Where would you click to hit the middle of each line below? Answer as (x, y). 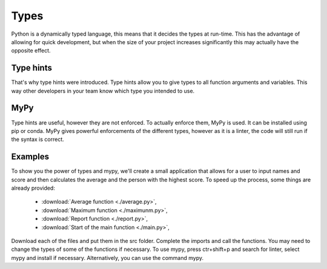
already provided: (33, 188)
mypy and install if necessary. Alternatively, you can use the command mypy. (107, 258)
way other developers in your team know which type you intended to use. (103, 91)
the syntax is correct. (38, 140)
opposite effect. (31, 51)
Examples (30, 157)
